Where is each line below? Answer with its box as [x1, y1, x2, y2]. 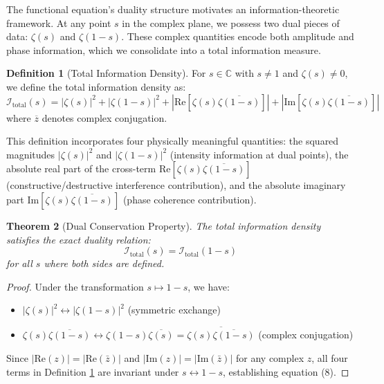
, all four [311, 350, 348, 365]
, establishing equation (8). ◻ [223, 364, 349, 378]
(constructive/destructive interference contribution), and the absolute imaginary [6, 178, 346, 192]
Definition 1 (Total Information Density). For [6, 66, 206, 80]
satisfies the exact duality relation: [6, 232, 151, 246]
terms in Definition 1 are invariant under [6, 364, 179, 378]
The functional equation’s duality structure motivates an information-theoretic [6, 2, 340, 16]
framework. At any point [6, 15, 111, 30]
